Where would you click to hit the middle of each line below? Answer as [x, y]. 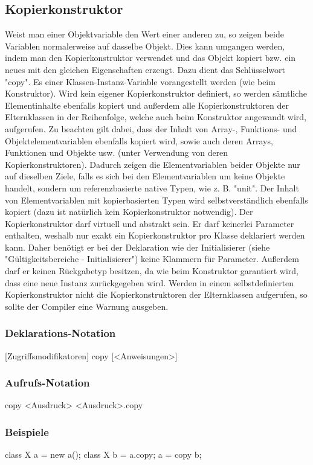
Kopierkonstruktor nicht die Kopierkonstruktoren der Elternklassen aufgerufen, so [156, 294]
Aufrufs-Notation [47, 383]
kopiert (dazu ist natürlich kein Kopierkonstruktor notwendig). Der [129, 212]
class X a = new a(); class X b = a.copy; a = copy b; [103, 454]
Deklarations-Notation [60, 333]
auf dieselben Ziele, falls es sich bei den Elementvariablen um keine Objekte [145, 176]
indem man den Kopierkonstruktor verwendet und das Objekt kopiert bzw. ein [150, 58]
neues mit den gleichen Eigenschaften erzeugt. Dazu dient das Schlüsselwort [145, 69]
